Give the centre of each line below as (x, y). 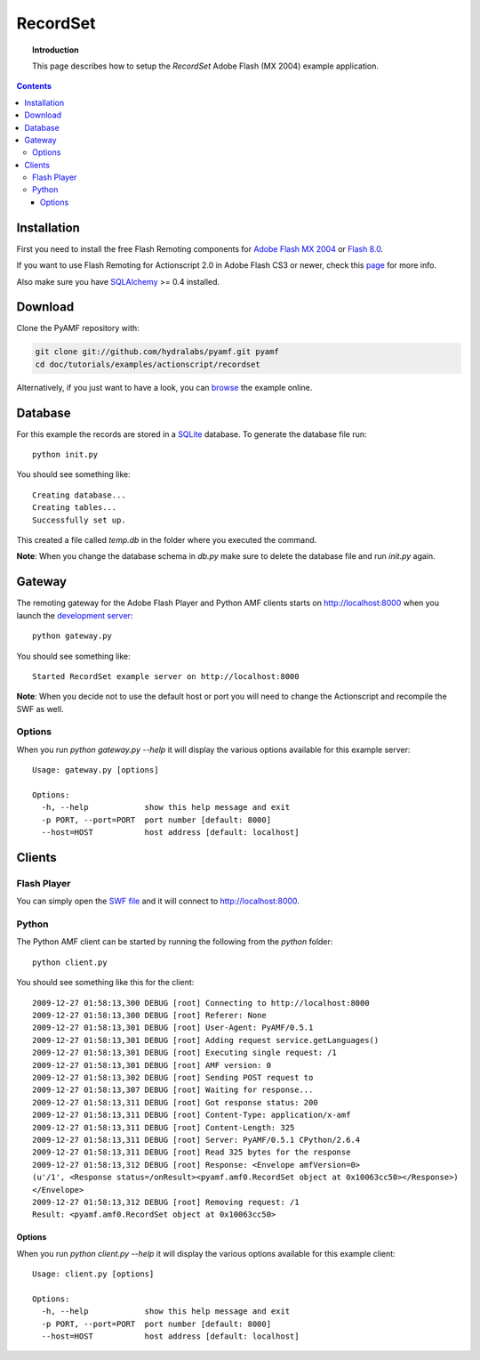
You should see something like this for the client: (105, 983)
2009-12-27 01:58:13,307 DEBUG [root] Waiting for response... (173, 1090)
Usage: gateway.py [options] (96, 770)
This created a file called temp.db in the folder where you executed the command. (167, 540)
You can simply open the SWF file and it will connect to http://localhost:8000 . (158, 901)
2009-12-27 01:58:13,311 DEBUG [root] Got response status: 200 (176, 1102)
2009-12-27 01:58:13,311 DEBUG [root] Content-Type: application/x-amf (192, 1115)
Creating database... (79, 495)
